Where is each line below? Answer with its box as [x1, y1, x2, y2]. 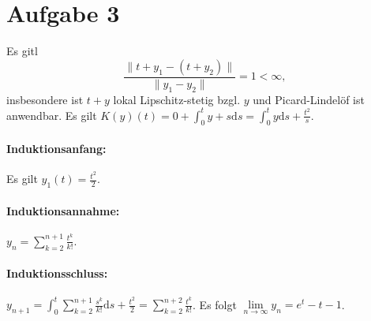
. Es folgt [193, 296, 237, 312]
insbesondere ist [6, 91, 84, 107]
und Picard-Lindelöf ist [253, 91, 365, 107]
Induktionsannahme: [6, 202, 120, 218]
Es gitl [6, 43, 38, 59]
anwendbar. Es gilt [6, 106, 97, 123]
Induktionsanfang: [6, 140, 107, 157]
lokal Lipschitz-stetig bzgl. [113, 91, 241, 107]
